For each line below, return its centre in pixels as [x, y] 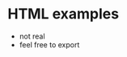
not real [32, 36]
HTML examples [63, 14]
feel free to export [49, 44]
